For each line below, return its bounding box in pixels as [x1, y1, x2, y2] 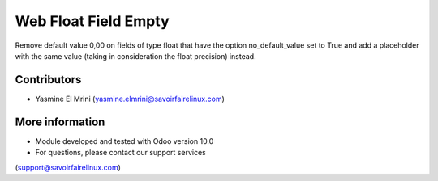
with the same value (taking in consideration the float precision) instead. [15, 51, 256, 61]
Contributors [15, 73, 82, 86]
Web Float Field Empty [15, 12, 170, 30]
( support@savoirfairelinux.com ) [15, 162, 122, 172]
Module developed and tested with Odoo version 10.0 [35, 136, 214, 145]
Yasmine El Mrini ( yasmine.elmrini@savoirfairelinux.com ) [35, 94, 225, 103]
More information [15, 115, 105, 128]
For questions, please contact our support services [35, 148, 206, 158]
